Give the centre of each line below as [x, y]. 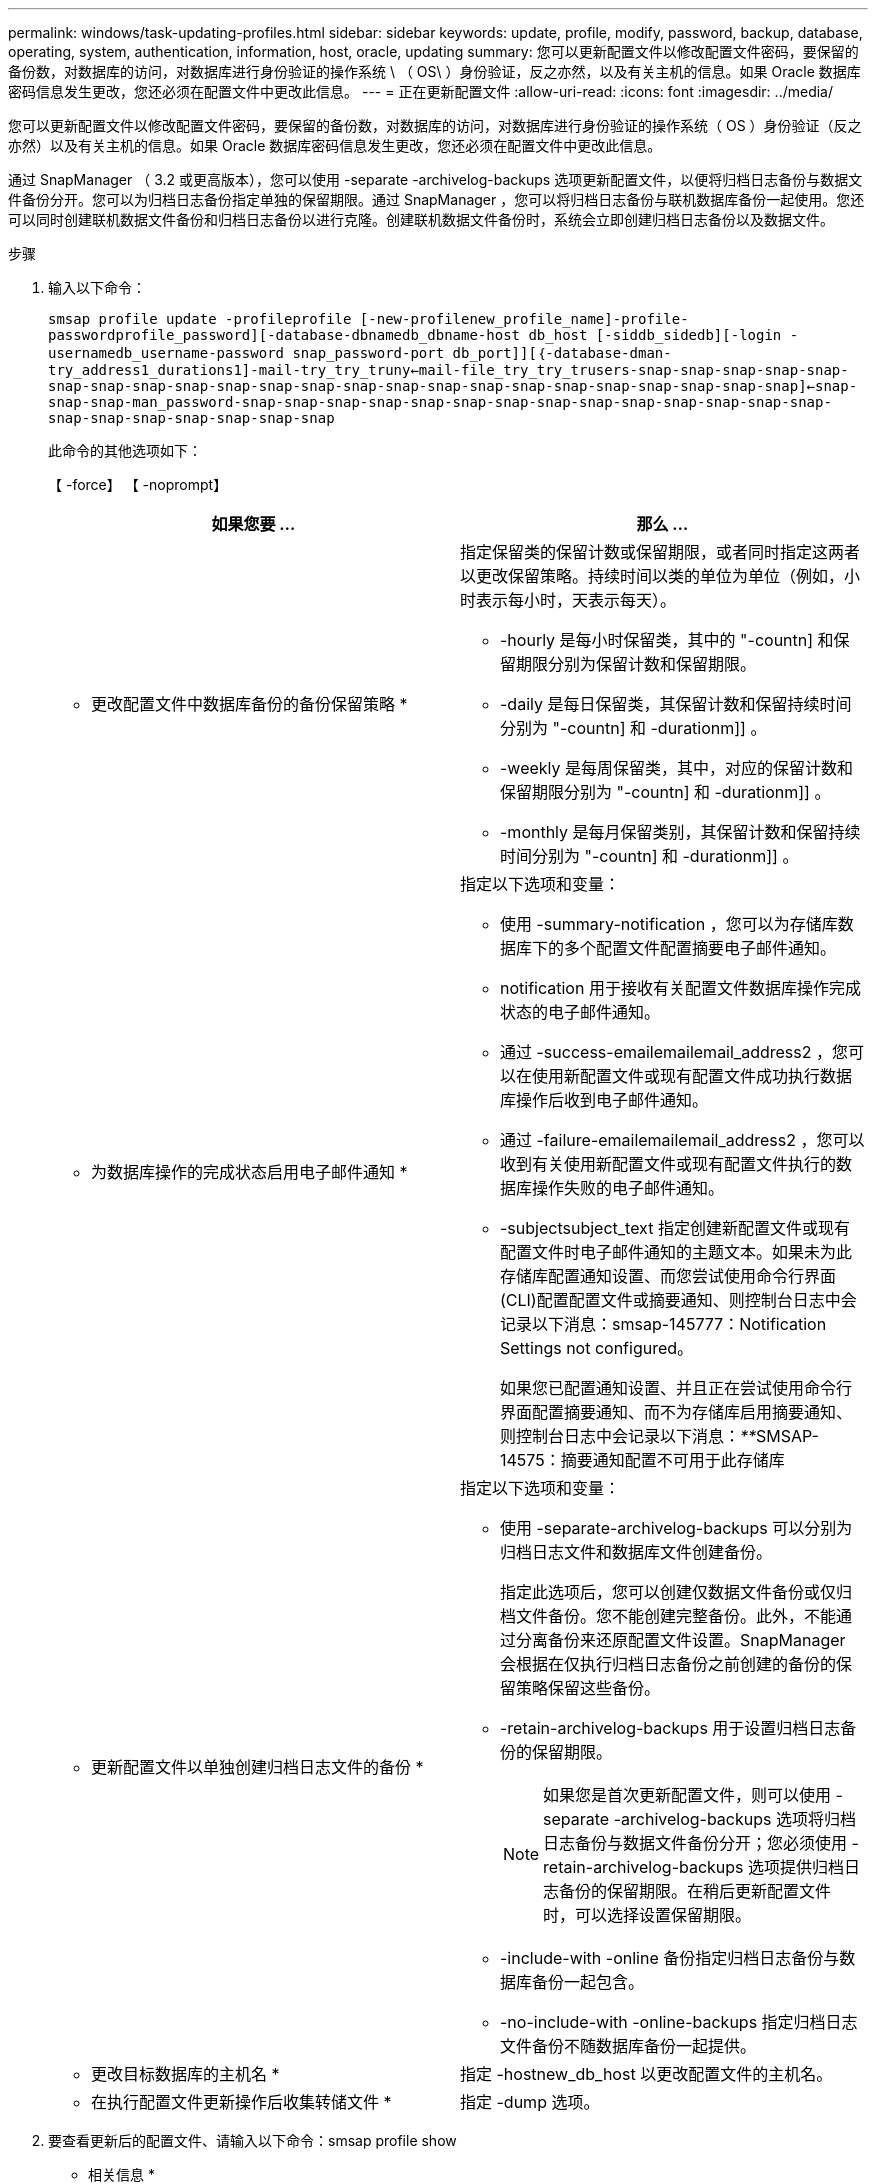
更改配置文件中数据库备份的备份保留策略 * [249, 704]
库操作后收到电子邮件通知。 [604, 1100]
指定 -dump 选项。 [530, 2102]
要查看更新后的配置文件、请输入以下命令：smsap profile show [252, 2140]
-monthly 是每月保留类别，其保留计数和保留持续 [680, 832]
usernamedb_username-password [166, 353]
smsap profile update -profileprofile [200, 319]
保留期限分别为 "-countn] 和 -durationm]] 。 [665, 792]
